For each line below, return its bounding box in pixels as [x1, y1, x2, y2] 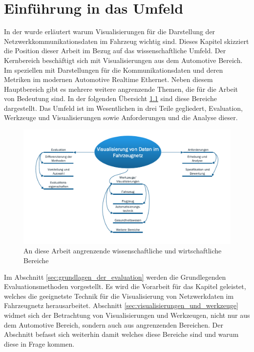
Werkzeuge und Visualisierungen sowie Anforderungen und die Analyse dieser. [4, 112, 238, 123]
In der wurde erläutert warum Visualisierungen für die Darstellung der [4, 26, 215, 37]
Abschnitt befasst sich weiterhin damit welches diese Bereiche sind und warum [4, 329, 239, 339]
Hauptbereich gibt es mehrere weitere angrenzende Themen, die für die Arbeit [4, 83, 238, 94]
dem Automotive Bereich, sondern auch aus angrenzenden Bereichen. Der [4, 319, 223, 330]
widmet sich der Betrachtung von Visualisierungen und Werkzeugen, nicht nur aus [4, 310, 250, 320]
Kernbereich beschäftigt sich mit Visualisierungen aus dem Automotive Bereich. [4, 55, 243, 65]
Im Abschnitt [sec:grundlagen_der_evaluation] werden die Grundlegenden [4, 271, 226, 282]
